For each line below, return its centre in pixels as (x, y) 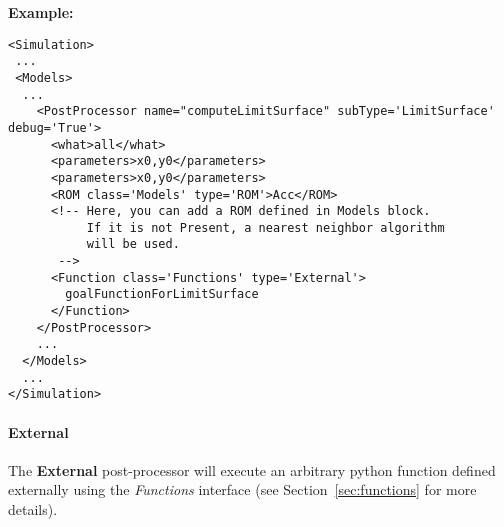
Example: (41, 12)
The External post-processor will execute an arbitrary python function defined (252, 469)
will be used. (133, 244)
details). (33, 509)
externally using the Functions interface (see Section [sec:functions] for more (242, 489)
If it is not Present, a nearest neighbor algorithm (265, 227)
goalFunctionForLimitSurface (162, 294)
